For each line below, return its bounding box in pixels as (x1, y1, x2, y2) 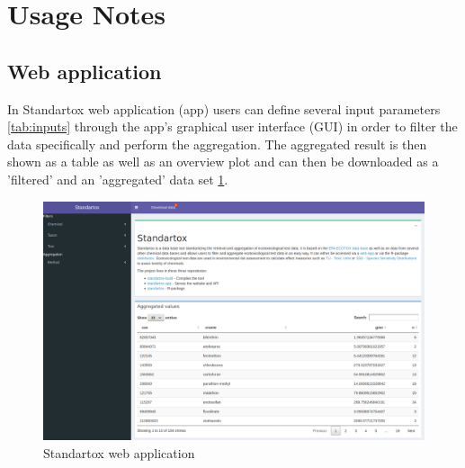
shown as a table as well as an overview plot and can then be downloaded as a (7, 152, 439, 171)
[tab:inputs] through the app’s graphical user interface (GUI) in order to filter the (7, 117, 458, 136)
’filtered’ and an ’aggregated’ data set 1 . (7, 169, 228, 188)
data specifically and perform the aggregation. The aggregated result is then (7, 134, 427, 153)
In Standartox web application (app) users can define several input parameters (7, 99, 441, 118)
